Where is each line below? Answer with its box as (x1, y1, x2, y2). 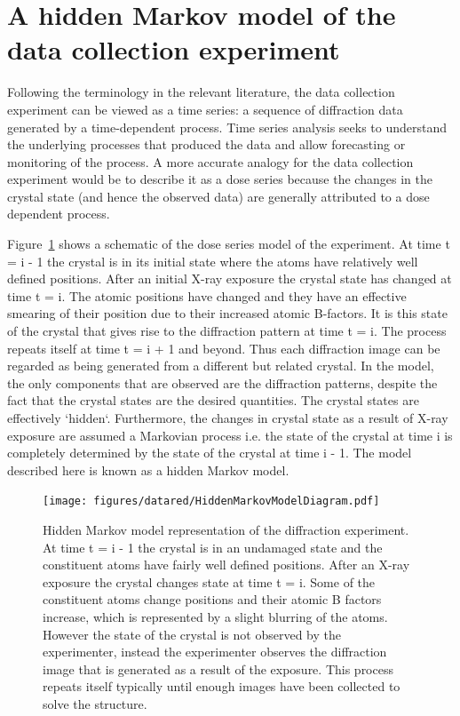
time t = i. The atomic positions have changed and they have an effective (7, 286, 407, 305)
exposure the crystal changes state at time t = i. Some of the (43, 572, 376, 591)
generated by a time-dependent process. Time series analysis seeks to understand (7, 117, 448, 136)
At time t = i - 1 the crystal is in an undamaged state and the (43, 537, 383, 556)
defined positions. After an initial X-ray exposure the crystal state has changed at (7, 269, 452, 288)
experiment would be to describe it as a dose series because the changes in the (7, 170, 432, 188)
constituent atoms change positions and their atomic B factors (43, 590, 382, 609)
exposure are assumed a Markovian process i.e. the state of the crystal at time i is (7, 426, 453, 444)
